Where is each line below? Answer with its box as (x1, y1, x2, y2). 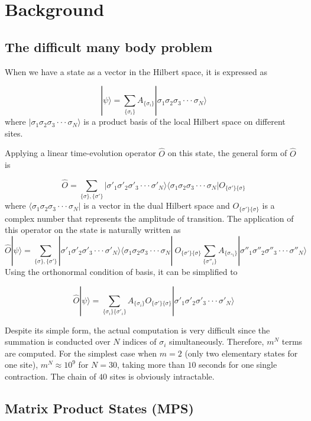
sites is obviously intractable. (109, 370, 215, 382)
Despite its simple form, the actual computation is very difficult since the (5, 323, 270, 336)
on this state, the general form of (167, 147, 287, 159)
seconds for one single (199, 358, 277, 371)
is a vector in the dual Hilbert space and (83, 199, 230, 212)
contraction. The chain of (5, 370, 96, 382)
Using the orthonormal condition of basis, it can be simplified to (5, 265, 238, 277)
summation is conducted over (5, 335, 111, 348)
